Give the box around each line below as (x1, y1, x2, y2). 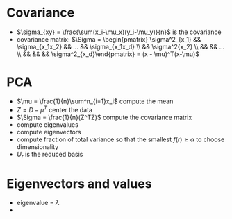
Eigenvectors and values (6, 175, 152, 191)
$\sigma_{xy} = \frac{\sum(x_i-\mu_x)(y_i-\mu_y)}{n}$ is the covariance (16, 28, 222, 36)
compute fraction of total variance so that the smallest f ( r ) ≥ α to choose (16, 135, 225, 143)
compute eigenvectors (16, 128, 81, 136)
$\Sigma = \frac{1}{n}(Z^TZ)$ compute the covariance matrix (16, 113, 192, 121)
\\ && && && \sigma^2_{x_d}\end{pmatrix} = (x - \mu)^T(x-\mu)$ (16, 50, 199, 58)
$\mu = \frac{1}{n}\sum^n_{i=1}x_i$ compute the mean (16, 97, 174, 105)
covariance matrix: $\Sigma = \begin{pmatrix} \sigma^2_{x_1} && (16, 35, 201, 43)
